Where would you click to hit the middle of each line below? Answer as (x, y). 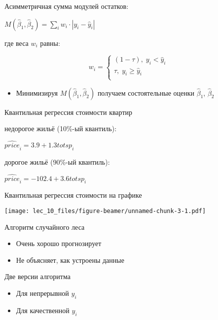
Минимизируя (37, 92)
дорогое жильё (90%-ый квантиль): (57, 161)
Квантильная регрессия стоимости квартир (68, 112)
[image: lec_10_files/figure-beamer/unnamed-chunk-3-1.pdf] (105, 211)
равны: (50, 43)
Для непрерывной (42, 293)
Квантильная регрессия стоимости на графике (73, 195)
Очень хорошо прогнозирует (59, 243)
